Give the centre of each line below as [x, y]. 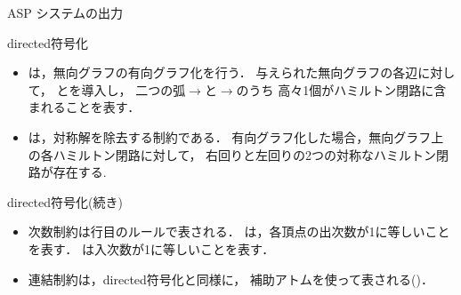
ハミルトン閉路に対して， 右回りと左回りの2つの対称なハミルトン [245, 154]
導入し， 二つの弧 [133, 89]
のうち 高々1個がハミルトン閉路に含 [341, 89]
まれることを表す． [84, 107]
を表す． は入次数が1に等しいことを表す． [151, 248]
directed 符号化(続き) [65, 201]
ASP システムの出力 [65, 12]
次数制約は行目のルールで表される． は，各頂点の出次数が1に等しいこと [239, 231]
